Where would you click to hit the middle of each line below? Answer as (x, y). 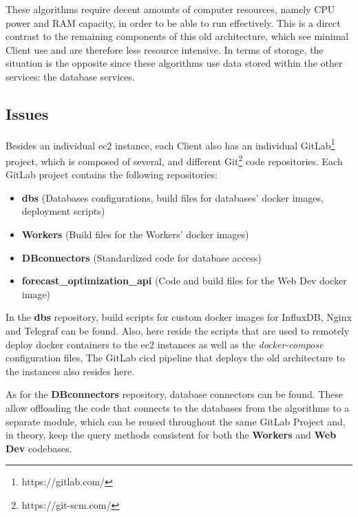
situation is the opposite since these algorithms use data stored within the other (174, 63)
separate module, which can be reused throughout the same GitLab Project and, (176, 421)
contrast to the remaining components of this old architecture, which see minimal (177, 36)
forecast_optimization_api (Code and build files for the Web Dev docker (184, 281)
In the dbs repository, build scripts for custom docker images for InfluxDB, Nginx (179, 317)
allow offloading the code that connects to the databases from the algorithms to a (178, 407)
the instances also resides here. (70, 371)
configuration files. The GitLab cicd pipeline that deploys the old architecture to (175, 358)
